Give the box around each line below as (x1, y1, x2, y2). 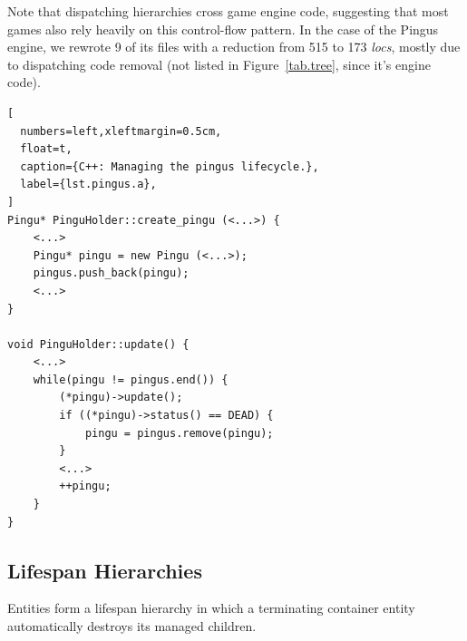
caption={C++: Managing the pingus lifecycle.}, (20, 160, 319, 173)
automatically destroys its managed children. (7, 617, 257, 636)
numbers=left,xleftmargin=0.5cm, (20, 124, 222, 138)
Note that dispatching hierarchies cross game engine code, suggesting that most (7, 2, 449, 20)
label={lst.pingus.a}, (20, 178, 157, 191)
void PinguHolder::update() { (7, 337, 190, 351)
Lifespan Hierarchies (7, 556, 202, 584)
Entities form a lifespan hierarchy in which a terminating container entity (7, 598, 415, 617)
